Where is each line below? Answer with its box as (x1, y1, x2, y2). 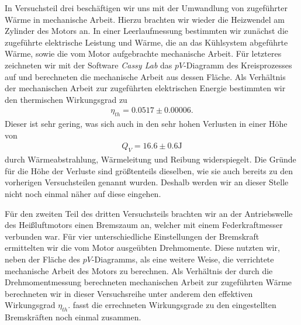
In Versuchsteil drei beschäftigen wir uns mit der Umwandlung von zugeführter (5, 2, 288, 13)
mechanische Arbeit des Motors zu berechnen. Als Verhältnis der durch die (5, 264, 273, 276)
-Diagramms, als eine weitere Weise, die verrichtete (91, 253, 274, 265)
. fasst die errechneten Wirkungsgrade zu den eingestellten (68, 299, 276, 311)
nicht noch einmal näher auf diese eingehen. (5, 187, 161, 199)
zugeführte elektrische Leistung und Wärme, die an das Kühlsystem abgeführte (5, 36, 288, 48)
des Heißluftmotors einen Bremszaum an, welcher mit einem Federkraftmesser (5, 219, 283, 231)
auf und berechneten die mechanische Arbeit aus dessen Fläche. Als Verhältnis (5, 70, 286, 82)
